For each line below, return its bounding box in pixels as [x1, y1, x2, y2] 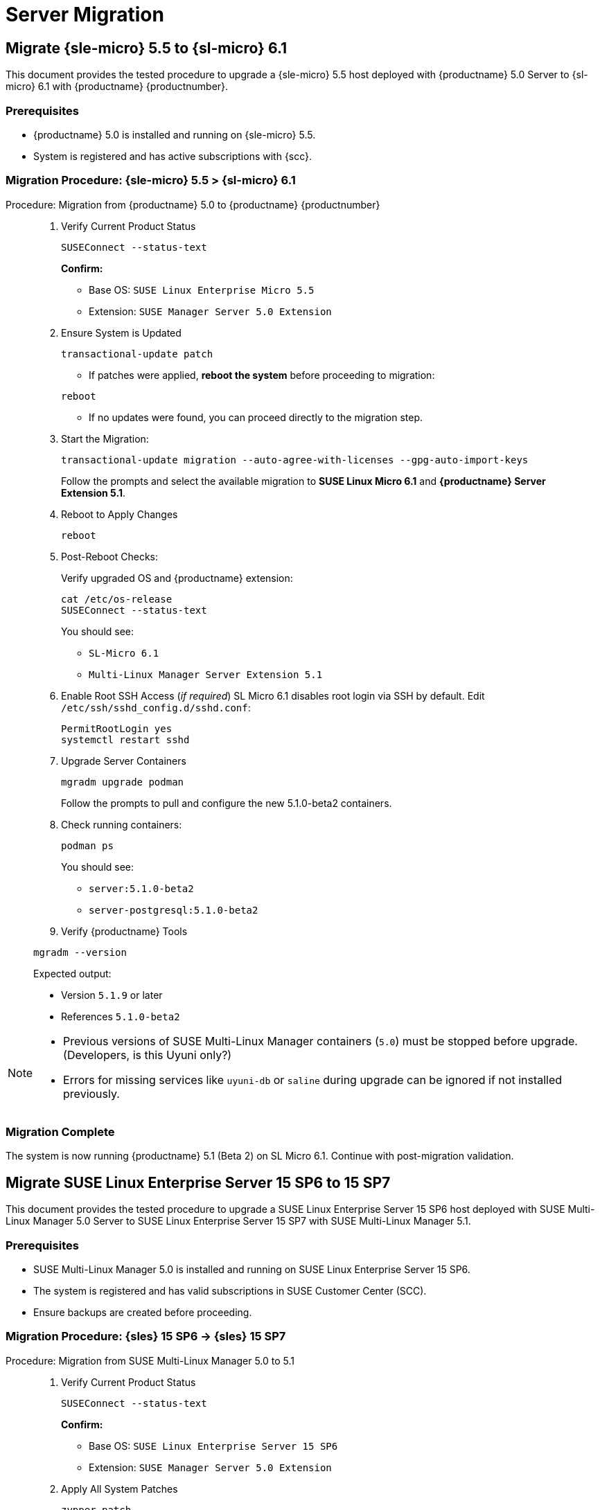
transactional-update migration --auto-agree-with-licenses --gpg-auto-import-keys [61, 454, 529, 465]
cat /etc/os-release [61, 593, 173, 605]
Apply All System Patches [61, 1482, 178, 1495]
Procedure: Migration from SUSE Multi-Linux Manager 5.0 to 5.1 [6, 1354, 294, 1367]
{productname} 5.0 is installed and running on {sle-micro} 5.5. [33, 128, 316, 141]
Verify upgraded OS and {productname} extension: [61, 571, 293, 584]
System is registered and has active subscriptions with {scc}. [33, 150, 312, 162]
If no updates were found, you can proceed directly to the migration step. [89, 411, 423, 423]
